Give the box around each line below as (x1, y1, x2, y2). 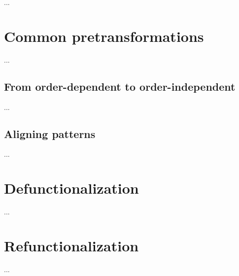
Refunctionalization (4, 235, 139, 255)
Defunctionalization (4, 178, 139, 198)
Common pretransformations (4, 26, 204, 46)
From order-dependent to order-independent (4, 78, 236, 94)
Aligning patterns (4, 126, 96, 141)
